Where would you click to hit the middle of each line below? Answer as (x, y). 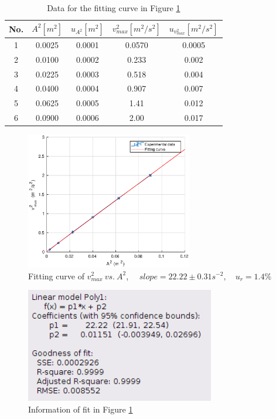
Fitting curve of (56, 276)
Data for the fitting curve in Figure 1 (114, 8)
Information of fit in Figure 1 (81, 409)
